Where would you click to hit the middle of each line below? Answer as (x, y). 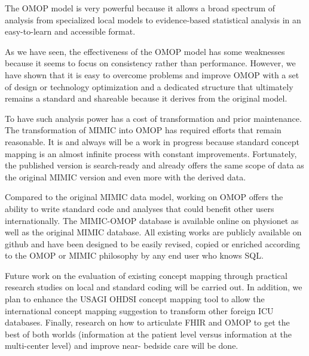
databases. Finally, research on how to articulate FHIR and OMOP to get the (147, 322)
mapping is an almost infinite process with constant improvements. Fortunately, (151, 153)
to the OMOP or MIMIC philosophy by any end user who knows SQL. (134, 255)
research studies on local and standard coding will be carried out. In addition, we (154, 287)
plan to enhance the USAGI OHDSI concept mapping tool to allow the (135, 299)
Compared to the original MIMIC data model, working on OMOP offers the (144, 197)
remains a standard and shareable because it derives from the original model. (146, 98)
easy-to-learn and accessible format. (70, 31)
